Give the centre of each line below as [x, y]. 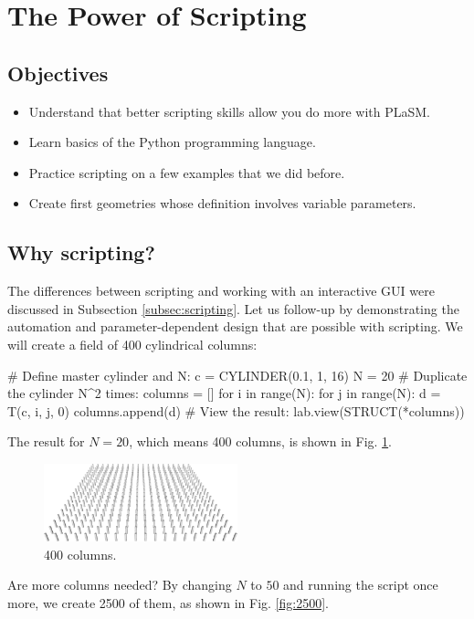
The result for [46, 441]
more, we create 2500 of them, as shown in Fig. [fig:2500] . [168, 602]
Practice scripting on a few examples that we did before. [187, 172]
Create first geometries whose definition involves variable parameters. [222, 203]
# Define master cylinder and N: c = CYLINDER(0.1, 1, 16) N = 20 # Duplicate [237, 375]
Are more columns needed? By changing [120, 585]
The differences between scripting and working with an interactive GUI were [221, 291]
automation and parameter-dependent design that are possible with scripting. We [235, 326]
